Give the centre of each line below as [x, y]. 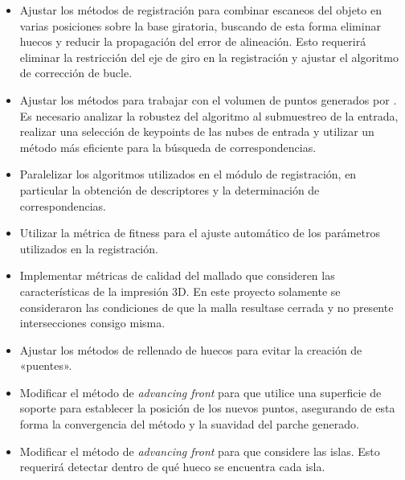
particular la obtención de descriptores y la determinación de [170, 189]
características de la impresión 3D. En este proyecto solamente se [180, 291]
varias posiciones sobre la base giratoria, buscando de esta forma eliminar [200, 25]
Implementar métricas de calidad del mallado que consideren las [177, 275]
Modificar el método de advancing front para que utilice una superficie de [200, 392]
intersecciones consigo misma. [92, 323]
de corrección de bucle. [76, 73]
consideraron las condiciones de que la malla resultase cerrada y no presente [207, 307]
